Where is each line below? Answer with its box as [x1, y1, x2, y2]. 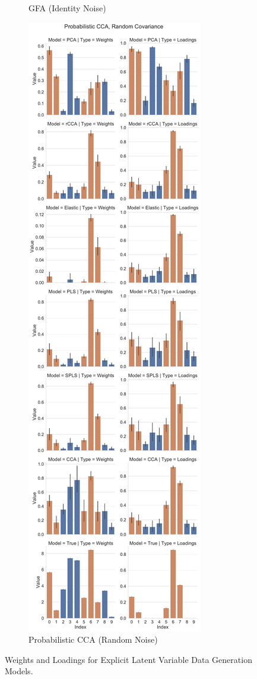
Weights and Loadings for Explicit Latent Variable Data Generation [5, 653, 252, 665]
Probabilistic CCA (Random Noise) [28, 633, 158, 646]
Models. [5, 665, 33, 677]
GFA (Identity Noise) [28, 2, 106, 14]
